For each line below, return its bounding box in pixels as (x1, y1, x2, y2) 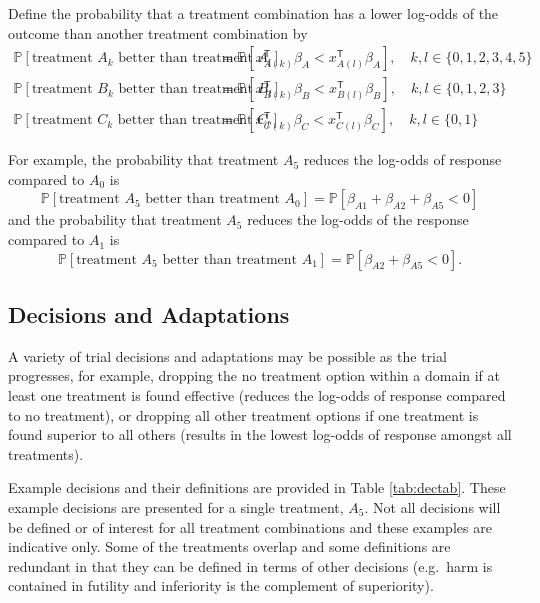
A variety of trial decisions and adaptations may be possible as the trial (8, 345, 447, 366)
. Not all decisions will (364, 497, 501, 518)
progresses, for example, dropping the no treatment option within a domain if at (8, 365, 501, 386)
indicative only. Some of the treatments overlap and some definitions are (8, 536, 451, 557)
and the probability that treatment (8, 209, 222, 230)
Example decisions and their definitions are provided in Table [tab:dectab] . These (8, 477, 506, 498)
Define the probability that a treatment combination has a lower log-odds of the (8, 3, 499, 23)
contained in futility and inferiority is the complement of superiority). (8, 575, 434, 596)
